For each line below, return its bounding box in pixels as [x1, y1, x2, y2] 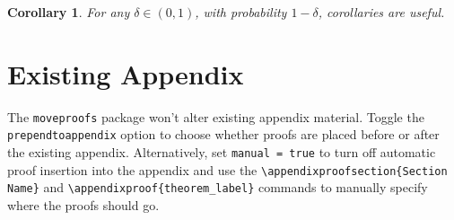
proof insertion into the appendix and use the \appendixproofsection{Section [7, 160, 448, 179]
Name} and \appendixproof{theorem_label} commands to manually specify [7, 178, 428, 197]
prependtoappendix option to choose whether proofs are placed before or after [7, 125, 440, 144]
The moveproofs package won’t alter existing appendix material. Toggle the [7, 107, 424, 126]
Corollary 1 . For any [7, 3, 130, 21]
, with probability [195, 3, 287, 21]
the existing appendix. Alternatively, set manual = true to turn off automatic [7, 143, 436, 162]
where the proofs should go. [7, 196, 160, 214]
